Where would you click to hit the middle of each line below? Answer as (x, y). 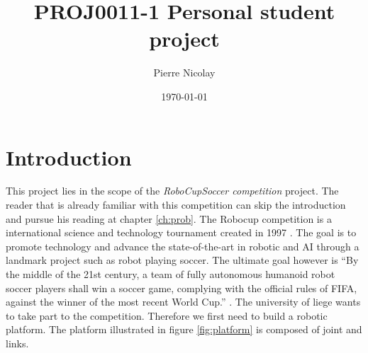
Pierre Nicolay (184, 73)
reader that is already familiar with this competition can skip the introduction (176, 205)
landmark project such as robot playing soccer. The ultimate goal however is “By (182, 260)
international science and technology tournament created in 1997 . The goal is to (181, 232)
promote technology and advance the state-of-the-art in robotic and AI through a (183, 246)
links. (17, 343)
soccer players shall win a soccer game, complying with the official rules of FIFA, (182, 288)
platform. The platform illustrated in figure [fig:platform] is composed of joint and (184, 329)
